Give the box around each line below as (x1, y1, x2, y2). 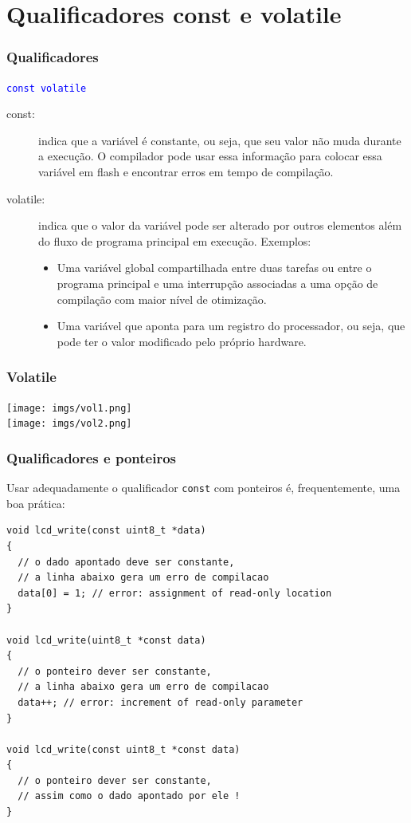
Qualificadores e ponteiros (6, 447, 176, 467)
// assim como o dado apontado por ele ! (18, 790, 241, 802)
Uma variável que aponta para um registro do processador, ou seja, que (57, 317, 405, 334)
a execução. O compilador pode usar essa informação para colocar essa (38, 148, 382, 164)
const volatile (6, 82, 87, 94)
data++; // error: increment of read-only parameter (18, 696, 303, 708)
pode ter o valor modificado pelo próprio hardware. (57, 333, 307, 349)
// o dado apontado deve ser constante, (18, 556, 235, 568)
